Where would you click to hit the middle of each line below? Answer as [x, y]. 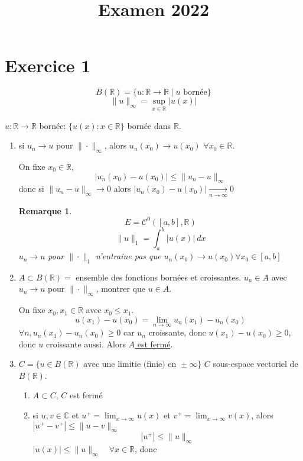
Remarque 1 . [45, 210]
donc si [31, 188]
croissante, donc [177, 332]
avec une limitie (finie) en [130, 365]
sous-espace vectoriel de [255, 364]
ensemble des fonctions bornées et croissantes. [159, 277]
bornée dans [149, 125]
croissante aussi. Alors [86, 344]
